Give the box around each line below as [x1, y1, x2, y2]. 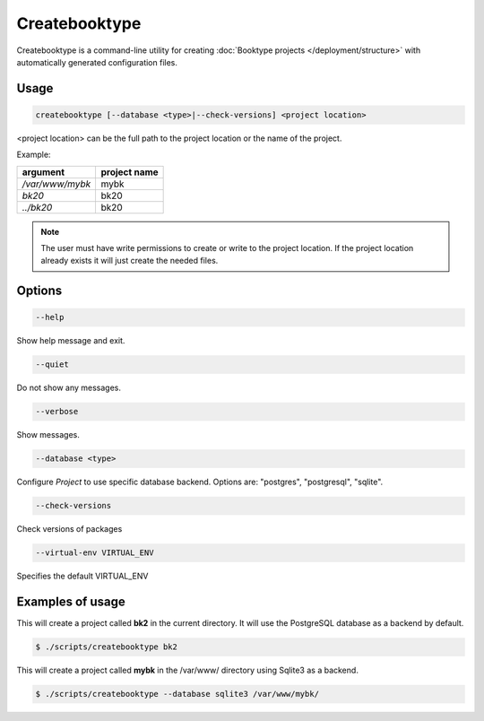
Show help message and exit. [16, 335, 125, 346]
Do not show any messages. [16, 382, 121, 394]
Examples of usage [16, 595, 125, 610]
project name [100, 166, 159, 178]
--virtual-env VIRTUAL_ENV [35, 548, 154, 558]
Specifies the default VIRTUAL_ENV [16, 570, 149, 582]
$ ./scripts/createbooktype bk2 [35, 642, 178, 652]
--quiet [35, 360, 69, 369]
